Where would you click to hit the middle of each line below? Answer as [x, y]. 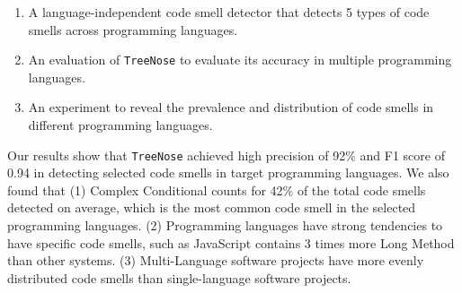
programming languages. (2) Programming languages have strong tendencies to [225, 225]
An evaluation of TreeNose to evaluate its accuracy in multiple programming [240, 60]
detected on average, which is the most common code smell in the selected [212, 207]
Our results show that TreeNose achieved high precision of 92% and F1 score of [226, 155]
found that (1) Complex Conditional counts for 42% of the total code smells [217, 190]
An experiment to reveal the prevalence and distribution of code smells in [231, 107]
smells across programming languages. [133, 29]
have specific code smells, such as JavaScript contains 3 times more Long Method [231, 242]
